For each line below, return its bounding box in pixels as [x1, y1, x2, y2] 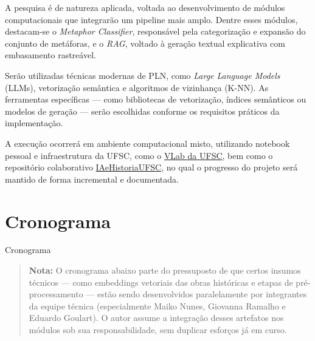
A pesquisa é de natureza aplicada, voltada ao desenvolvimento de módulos [5, 1, 285, 13]
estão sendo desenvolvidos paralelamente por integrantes [97, 288, 307, 300]
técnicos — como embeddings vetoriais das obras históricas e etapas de [29, 275, 293, 288]
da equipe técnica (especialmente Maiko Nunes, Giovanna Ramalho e [29, 299, 286, 312]
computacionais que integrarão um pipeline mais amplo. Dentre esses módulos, [5, 13, 298, 25]
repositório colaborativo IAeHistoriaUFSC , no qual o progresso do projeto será [5, 161, 298, 174]
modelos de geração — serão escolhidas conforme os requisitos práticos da [5, 104, 280, 117]
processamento [29, 288, 83, 300]
